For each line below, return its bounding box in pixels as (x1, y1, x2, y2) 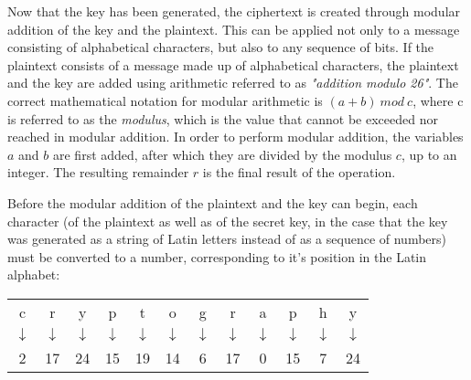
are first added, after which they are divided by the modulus (52, 144, 392, 164)
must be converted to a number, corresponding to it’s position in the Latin (7, 247, 427, 266)
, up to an (401, 144, 457, 164)
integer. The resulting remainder (7, 163, 189, 182)
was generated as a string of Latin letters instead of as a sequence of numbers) (7, 229, 447, 248)
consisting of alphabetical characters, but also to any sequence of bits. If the (7, 37, 434, 57)
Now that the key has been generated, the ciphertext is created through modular (7, 2, 461, 20)
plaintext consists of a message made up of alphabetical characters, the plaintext (7, 55, 459, 74)
